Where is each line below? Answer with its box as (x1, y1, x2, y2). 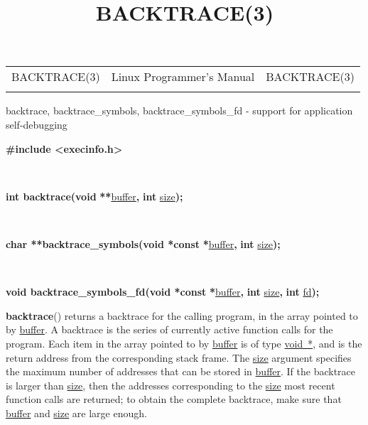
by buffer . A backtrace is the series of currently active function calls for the (6, 322, 333, 337)
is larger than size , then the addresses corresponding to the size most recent (6, 377, 335, 392)
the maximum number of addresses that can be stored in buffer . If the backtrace (6, 364, 356, 379)
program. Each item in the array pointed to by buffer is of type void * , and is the (6, 335, 362, 350)
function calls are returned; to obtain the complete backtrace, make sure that (6, 392, 342, 407)
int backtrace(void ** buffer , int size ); (6, 188, 183, 203)
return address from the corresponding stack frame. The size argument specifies (6, 350, 352, 365)
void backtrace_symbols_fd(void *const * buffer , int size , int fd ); (6, 284, 320, 299)
